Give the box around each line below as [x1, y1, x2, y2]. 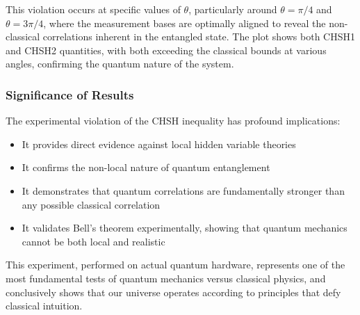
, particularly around [188, 2, 277, 16]
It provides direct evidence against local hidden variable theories [22, 136, 296, 151]
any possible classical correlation [22, 197, 161, 211]
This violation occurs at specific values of [6, 2, 181, 16]
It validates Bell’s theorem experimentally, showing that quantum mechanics [22, 220, 347, 235]
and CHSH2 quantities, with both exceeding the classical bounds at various [6, 42, 327, 57]
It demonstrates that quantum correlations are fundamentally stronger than [22, 183, 345, 197]
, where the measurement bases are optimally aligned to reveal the [43, 15, 326, 30]
